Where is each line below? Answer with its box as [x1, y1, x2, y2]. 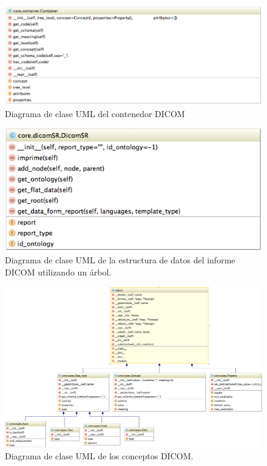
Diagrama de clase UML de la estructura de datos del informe [5, 254, 235, 266]
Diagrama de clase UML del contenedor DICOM [5, 107, 185, 120]
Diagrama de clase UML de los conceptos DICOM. [5, 449, 194, 462]
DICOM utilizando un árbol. [5, 266, 112, 279]
